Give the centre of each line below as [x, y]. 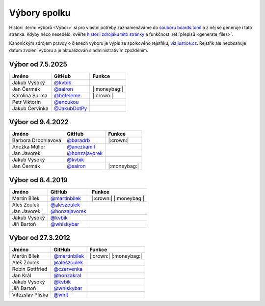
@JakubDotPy [71, 108]
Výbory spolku [40, 13]
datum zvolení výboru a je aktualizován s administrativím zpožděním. [79, 50]
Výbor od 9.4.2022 [39, 122]
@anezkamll [81, 147]
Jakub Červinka [30, 108]
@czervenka [68, 269]
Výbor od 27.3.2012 [40, 238]
